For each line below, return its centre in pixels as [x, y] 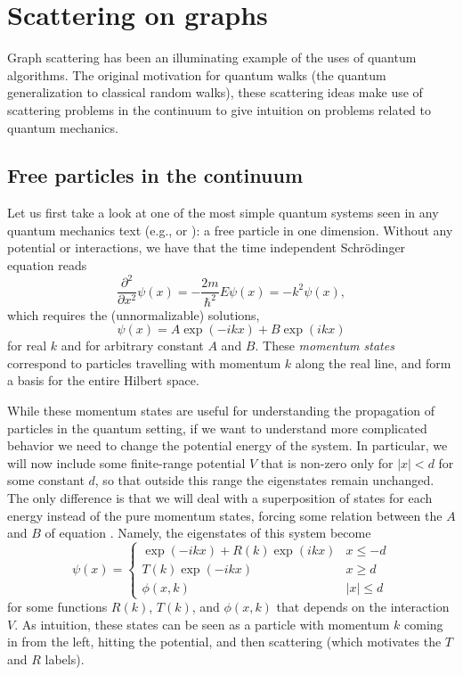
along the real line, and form [373, 362]
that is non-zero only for [327, 462]
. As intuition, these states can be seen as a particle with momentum [202, 624]
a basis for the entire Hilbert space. [103, 380]
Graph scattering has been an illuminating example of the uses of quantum [212, 58]
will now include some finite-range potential [126, 462]
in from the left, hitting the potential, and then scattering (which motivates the [224, 642]
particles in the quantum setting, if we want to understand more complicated [217, 428]
